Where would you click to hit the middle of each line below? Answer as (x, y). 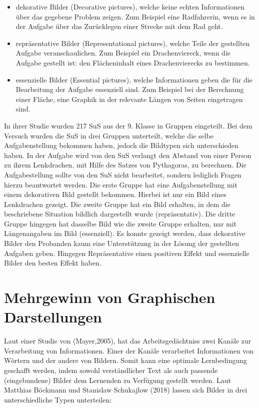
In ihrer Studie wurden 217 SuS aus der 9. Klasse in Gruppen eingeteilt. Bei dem (128, 125)
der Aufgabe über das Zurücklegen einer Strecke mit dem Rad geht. (119, 26)
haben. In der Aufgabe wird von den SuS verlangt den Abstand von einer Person (128, 155)
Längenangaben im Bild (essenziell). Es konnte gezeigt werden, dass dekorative (125, 233)
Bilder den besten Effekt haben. (53, 263)
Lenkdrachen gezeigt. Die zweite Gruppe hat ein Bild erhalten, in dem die (117, 204)
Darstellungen (53, 317)
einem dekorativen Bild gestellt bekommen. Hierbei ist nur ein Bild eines (115, 194)
